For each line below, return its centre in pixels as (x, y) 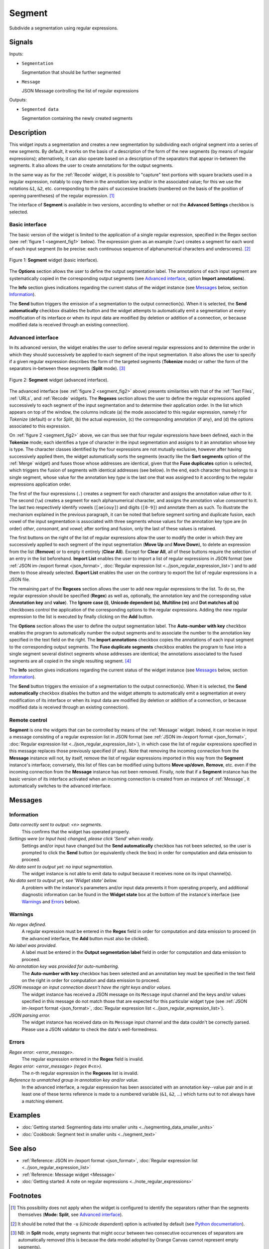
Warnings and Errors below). (51, 901)
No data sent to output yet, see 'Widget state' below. (64, 881)
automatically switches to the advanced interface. (60, 786)
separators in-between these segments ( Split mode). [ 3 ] (67, 368)
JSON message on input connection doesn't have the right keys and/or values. (90, 987)
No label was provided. (33, 945)
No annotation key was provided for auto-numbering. (64, 966)
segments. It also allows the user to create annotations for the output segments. (91, 165)
